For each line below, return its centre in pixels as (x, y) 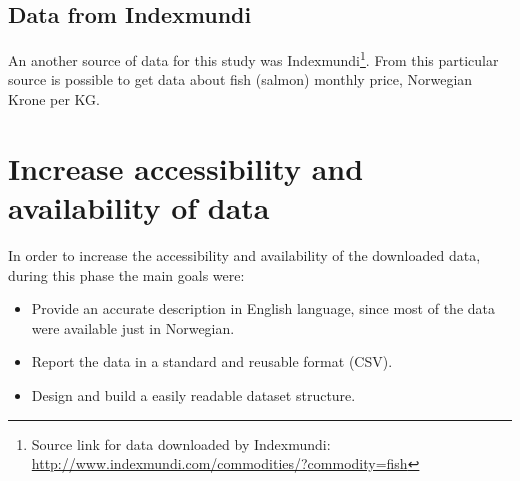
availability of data (139, 207)
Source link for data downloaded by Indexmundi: (181, 443)
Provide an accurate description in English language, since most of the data (263, 308)
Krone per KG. (54, 99)
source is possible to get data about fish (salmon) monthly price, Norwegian (240, 79)
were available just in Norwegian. (133, 327)
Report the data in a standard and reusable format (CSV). (212, 361)
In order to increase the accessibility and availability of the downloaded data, (244, 254)
